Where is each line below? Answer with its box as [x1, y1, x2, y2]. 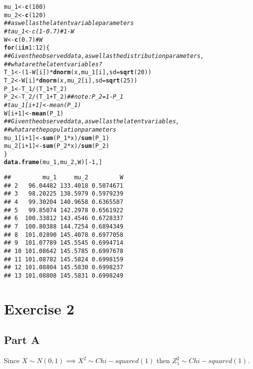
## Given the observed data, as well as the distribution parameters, [4, 52, 204, 59]
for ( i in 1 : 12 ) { [4, 44, 50, 52]
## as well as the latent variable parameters [4, 20, 134, 27]
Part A [4, 332, 40, 347]
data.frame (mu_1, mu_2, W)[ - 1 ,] [4, 159, 102, 166]
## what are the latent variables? [4, 60, 102, 68]
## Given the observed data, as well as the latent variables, [4, 118, 180, 125]
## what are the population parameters [4, 126, 117, 133]
